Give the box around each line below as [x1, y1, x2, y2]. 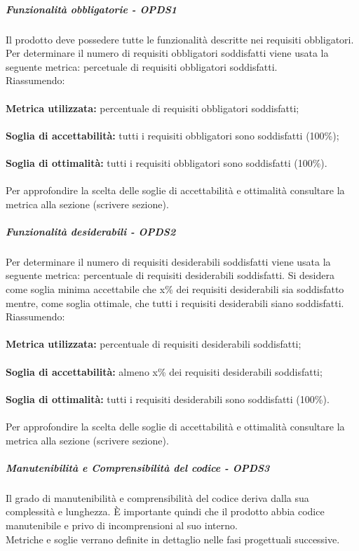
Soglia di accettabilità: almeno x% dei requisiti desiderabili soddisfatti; [6, 364, 323, 379]
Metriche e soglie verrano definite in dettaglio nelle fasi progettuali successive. [6, 531, 340, 546]
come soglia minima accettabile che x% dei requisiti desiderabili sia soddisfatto [6, 282, 344, 297]
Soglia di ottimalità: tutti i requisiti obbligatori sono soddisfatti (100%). [6, 155, 327, 170]
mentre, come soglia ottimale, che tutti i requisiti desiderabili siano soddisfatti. [6, 295, 344, 310]
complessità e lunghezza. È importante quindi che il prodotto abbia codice [6, 504, 325, 519]
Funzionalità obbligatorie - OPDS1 [6, 1, 177, 16]
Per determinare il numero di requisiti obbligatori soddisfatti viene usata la [6, 46, 329, 60]
